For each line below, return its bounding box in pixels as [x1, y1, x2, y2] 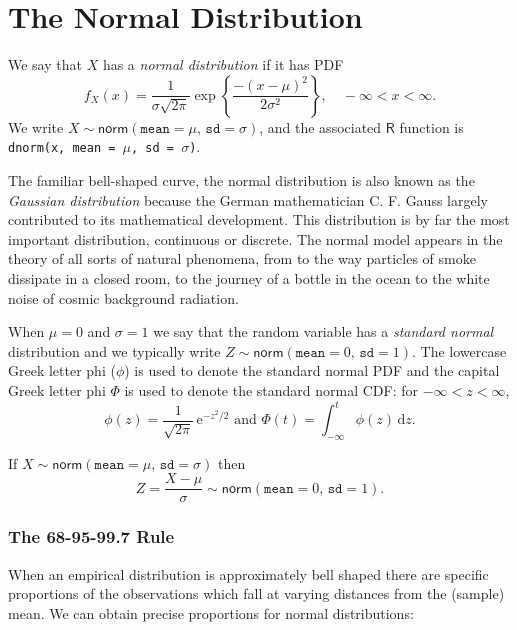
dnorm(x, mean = [8, 141, 116, 156]
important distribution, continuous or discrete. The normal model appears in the [8, 228, 503, 249]
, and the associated [259, 116, 382, 137]
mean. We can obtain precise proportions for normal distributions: [8, 602, 414, 623]
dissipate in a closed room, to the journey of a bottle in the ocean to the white [8, 267, 490, 288]
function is [399, 116, 464, 137]
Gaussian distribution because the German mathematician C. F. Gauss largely [8, 189, 488, 210]
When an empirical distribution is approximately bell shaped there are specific [8, 563, 489, 584]
